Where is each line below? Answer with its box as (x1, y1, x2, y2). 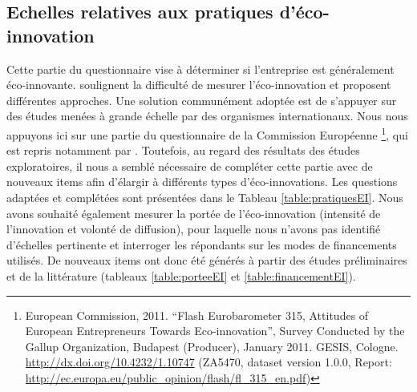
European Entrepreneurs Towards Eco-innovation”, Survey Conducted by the (25, 322, 405, 339)
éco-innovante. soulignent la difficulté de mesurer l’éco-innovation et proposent (6, 76, 391, 93)
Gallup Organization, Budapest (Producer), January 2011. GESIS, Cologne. (25, 337, 399, 354)
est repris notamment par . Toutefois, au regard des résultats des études (6, 142, 360, 159)
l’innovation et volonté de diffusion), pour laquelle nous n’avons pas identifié (6, 220, 381, 237)
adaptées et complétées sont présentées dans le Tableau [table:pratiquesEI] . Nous (6, 189, 403, 205)
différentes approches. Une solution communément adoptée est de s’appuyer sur (6, 91, 397, 108)
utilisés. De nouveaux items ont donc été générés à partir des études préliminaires (6, 252, 407, 269)
